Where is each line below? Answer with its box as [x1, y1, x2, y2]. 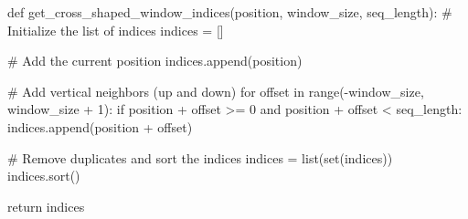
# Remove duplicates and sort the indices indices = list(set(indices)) [7, 148, 393, 167]
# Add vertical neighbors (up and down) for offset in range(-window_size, [7, 81, 424, 100]
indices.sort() [7, 166, 80, 185]
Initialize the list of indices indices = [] [7, 20, 224, 39]
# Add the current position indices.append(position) [7, 51, 303, 70]
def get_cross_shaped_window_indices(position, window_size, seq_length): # [7, 3, 452, 21]
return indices [7, 196, 85, 215]
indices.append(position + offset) [7, 117, 193, 136]
